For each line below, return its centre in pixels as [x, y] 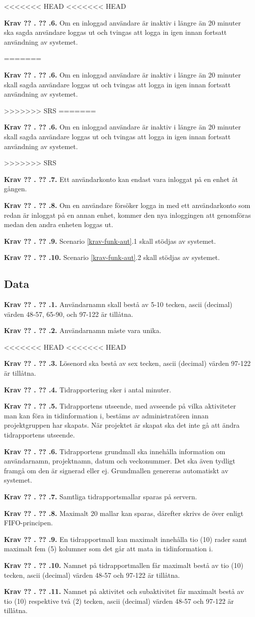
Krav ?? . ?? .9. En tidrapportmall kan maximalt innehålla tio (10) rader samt [126, 539]
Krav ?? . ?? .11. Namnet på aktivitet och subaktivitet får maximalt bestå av [124, 591]
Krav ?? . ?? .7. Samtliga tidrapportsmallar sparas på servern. [101, 496]
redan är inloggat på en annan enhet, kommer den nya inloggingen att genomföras [127, 215]
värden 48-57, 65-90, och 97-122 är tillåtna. [69, 314]
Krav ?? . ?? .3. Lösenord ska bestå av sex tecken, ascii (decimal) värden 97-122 [127, 363]
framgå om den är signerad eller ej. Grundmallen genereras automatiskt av [116, 470]
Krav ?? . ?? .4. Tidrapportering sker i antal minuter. [88, 389]
